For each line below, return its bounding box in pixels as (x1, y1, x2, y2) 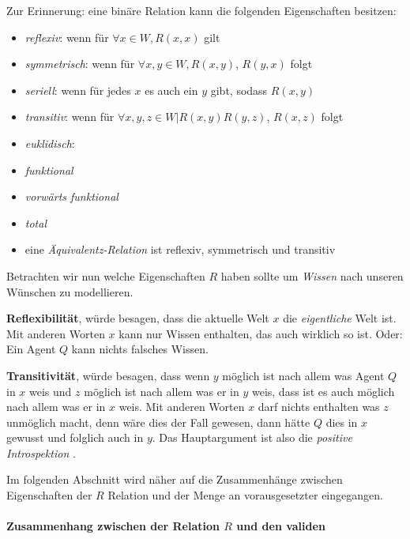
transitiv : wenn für (24, 108, 115, 125)
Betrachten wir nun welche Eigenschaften (6, 267, 205, 284)
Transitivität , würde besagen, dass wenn (6, 367, 210, 383)
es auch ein (145, 81, 198, 98)
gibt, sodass (210, 81, 268, 98)
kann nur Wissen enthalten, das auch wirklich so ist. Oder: (118, 325, 403, 341)
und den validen (236, 518, 325, 534)
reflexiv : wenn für (24, 28, 109, 45)
